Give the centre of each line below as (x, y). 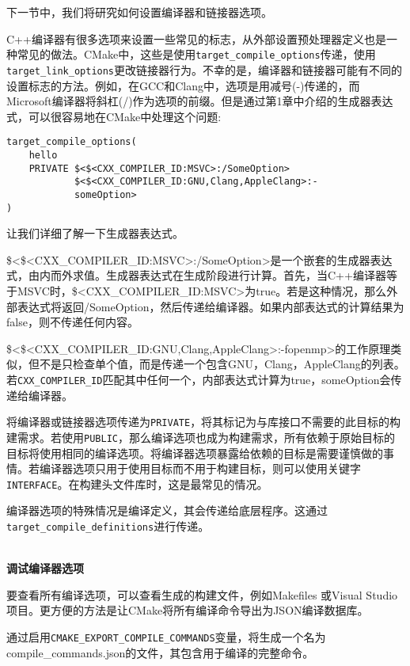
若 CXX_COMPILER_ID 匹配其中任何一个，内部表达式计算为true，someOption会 (199, 379)
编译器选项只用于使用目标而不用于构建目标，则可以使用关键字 (200, 468)
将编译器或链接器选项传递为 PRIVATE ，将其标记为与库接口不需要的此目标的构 (204, 422)
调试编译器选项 (45, 568)
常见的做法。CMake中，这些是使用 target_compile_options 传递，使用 (196, 54)
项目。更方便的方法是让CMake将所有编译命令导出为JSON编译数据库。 (188, 610)
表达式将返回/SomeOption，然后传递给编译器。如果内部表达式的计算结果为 (211, 306)
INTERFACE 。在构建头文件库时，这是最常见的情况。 (137, 483)
